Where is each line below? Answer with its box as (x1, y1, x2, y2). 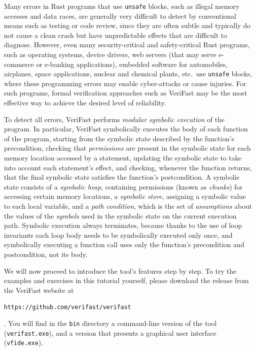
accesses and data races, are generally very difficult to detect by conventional (4, 10, 236, 21)
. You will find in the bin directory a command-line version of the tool (4, 318, 217, 328)
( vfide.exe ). (4, 337, 43, 348)
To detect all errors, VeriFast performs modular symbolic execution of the (4, 114, 224, 124)
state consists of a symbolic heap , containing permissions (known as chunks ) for (4, 181, 243, 191)
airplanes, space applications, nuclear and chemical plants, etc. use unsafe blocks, (4, 68, 253, 79)
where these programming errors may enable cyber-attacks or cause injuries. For (4, 78, 247, 88)
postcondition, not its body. (4, 249, 88, 259)
